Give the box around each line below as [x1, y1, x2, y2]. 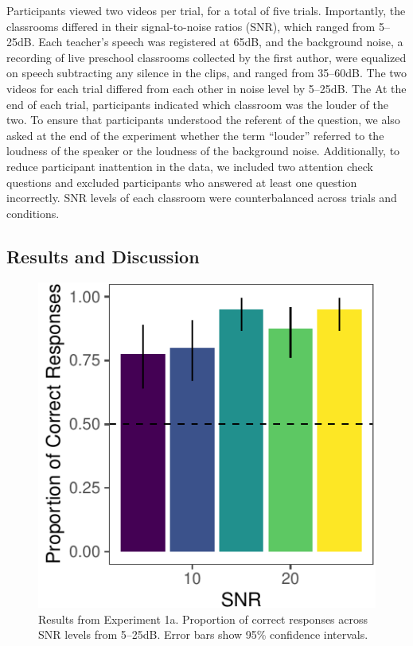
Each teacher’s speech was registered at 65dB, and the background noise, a [38, 33, 403, 50]
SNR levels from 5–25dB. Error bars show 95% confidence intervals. [38, 626, 368, 643]
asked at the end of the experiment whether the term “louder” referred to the [6, 126, 384, 143]
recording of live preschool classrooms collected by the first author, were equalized [6, 49, 407, 65]
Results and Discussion [6, 243, 200, 268]
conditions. [6, 204, 60, 221]
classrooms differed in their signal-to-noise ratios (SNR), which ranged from [6, 18, 376, 34]
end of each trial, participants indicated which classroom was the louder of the [6, 95, 388, 112]
